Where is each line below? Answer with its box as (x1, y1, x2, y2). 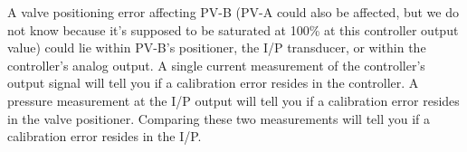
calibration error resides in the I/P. (7, 127, 202, 146)
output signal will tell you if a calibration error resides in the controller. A (7, 73, 419, 92)
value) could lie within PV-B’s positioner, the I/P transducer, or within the (7, 38, 426, 57)
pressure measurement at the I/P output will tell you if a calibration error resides (7, 90, 460, 109)
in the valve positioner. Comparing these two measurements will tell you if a (7, 109, 431, 128)
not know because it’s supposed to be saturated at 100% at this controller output (7, 20, 459, 39)
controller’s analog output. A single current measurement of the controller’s (7, 55, 425, 74)
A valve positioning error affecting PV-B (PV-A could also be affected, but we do (7, 3, 459, 21)
